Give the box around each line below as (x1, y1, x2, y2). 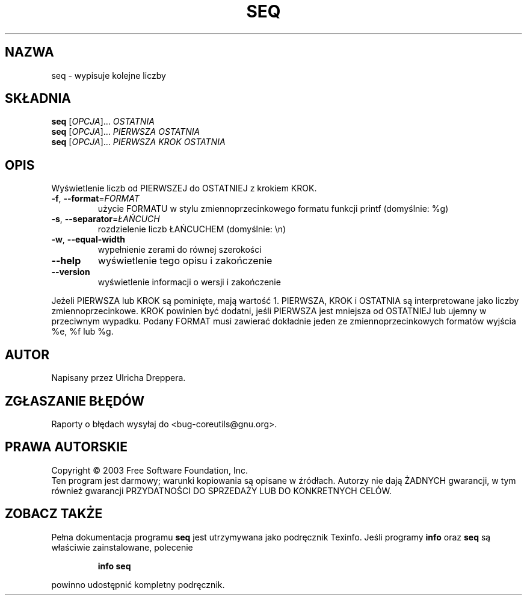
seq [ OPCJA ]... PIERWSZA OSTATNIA (51, 126, 200, 137)
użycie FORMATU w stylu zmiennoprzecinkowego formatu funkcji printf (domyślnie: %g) (97, 203, 449, 214)
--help (51, 255, 81, 267)
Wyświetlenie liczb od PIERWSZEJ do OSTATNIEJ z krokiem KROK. (51, 183, 317, 194)
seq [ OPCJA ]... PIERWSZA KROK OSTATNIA (51, 137, 226, 147)
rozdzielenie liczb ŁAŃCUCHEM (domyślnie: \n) (97, 224, 286, 235)
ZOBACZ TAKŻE (5, 506, 103, 522)
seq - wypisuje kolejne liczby (51, 70, 166, 81)
